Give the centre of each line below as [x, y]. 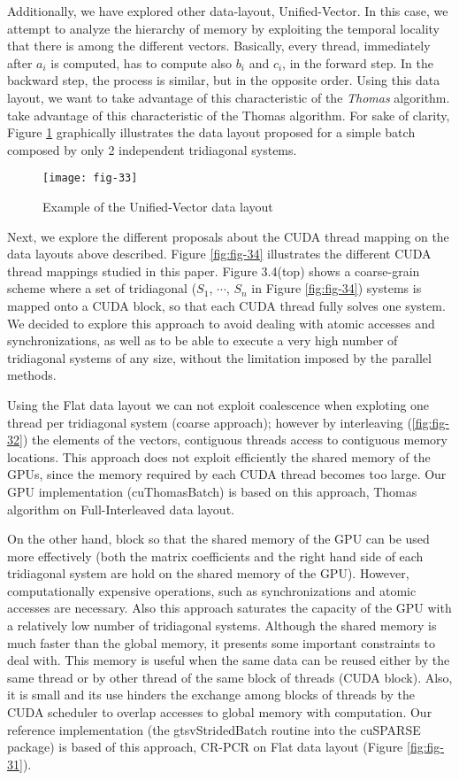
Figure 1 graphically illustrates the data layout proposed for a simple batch [211, 132]
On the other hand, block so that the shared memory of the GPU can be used [218, 539]
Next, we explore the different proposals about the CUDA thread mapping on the [228, 236]
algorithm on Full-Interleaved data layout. [121, 509]
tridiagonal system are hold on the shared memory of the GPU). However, [208, 573]
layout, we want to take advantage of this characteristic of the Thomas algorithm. [229, 97]
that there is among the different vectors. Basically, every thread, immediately [219, 46]
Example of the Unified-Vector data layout [158, 206]
